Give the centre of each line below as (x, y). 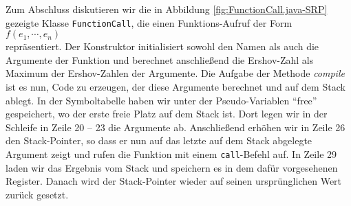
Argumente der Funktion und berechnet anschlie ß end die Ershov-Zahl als (160, 59)
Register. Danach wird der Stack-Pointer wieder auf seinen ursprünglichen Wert (174, 181)
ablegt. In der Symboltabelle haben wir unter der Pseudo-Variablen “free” (161, 100)
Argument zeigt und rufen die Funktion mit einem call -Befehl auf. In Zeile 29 (171, 154)
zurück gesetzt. (37, 194)
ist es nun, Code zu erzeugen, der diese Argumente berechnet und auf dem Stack (175, 87)
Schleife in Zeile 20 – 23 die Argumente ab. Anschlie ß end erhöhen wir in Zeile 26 (175, 127)
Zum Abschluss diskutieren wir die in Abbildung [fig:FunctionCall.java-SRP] (167, 9)
